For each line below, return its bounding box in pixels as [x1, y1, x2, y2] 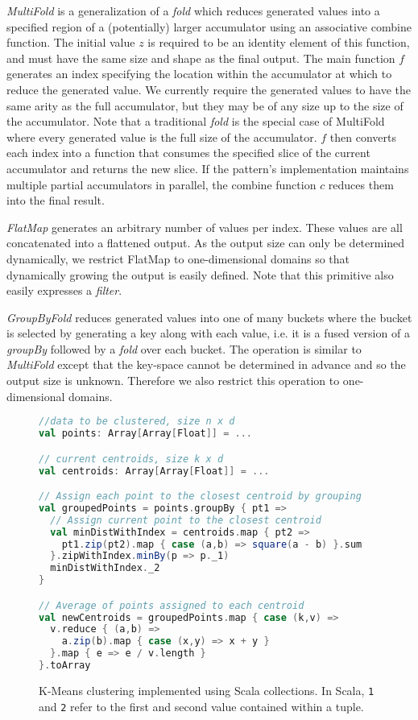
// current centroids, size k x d [39, 453, 224, 465]
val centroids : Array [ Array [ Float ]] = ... [39, 465, 270, 477]
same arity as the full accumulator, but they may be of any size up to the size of [6, 97, 404, 114]
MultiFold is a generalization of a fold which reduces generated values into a [6, 2, 380, 19]
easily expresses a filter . [6, 282, 122, 299]
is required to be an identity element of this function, [147, 34, 410, 51]
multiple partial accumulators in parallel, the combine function [6, 176, 317, 192]
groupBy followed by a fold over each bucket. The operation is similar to [6, 340, 362, 357]
